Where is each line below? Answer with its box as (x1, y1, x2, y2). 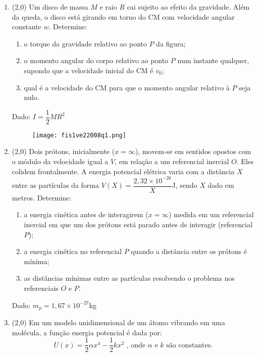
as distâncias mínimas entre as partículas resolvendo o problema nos (24, 273, 235, 283)
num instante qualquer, (177, 55, 249, 66)
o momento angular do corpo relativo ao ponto (24, 55, 169, 66)
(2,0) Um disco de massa (12, 2, 88, 12)
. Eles (236, 156, 254, 167)
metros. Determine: (12, 192, 72, 202)
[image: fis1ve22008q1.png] (32, 131, 126, 139)
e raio (99, 2, 117, 12)
